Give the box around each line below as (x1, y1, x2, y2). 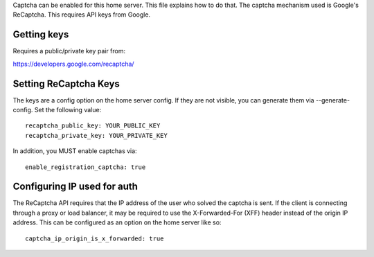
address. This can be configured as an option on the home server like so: (12, 218, 222, 227)
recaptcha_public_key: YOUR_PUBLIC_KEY (25, 122, 161, 130)
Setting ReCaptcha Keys (12, 78, 121, 89)
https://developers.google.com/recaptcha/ (12, 60, 134, 68)
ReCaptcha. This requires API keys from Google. (12, 10, 151, 19)
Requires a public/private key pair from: (12, 47, 126, 55)
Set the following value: (34, 105, 102, 114)
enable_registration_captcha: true (25, 163, 146, 171)
